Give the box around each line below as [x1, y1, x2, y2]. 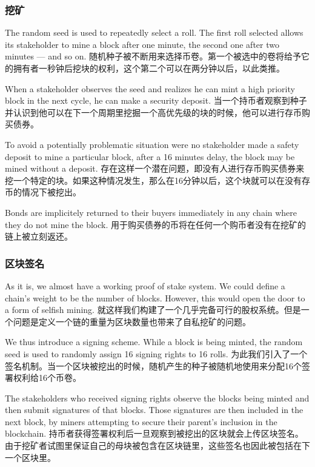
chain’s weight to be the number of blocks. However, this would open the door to [5, 291, 305, 304]
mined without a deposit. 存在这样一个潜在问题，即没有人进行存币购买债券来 [5, 162, 305, 175]
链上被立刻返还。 [5, 230, 73, 243]
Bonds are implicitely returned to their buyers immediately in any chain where [5, 206, 297, 218]
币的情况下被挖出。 [5, 186, 81, 198]
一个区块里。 [5, 451, 56, 463]
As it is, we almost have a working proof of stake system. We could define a [5, 279, 285, 292]
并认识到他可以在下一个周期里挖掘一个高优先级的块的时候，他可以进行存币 [5, 106, 302, 118]
